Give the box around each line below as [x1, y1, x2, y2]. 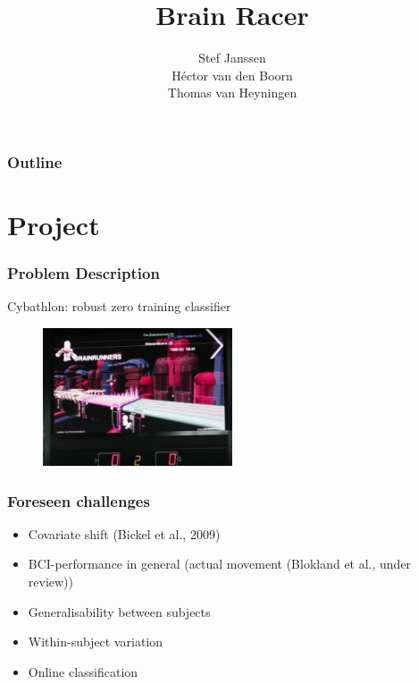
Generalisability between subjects [28, 602, 211, 621]
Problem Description [7, 262, 160, 284]
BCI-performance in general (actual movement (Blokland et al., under [28, 554, 412, 573]
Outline [7, 150, 63, 173]
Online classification [28, 662, 138, 680]
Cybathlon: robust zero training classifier [7, 297, 231, 316]
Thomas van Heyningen [167, 83, 297, 102]
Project [7, 207, 100, 243]
